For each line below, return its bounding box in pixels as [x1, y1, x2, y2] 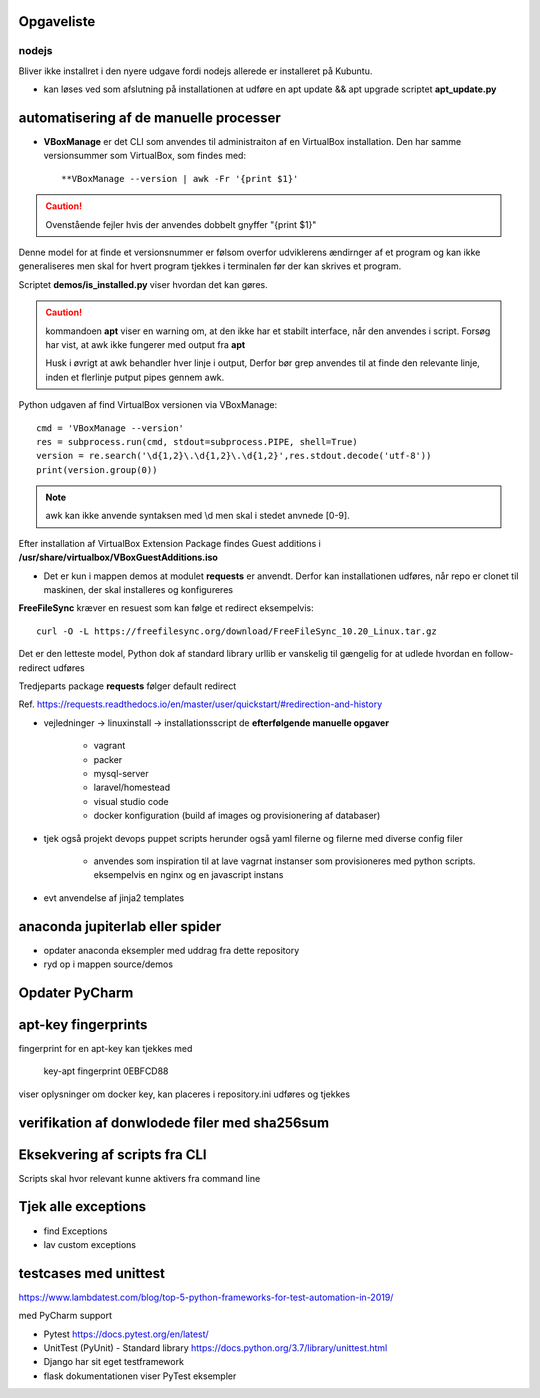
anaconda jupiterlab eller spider [18, 918, 222, 935]
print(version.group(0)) [36, 464, 158, 475]
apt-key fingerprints [18, 1016, 148, 1033]
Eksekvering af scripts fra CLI [18, 1146, 207, 1163]
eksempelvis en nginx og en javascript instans [93, 869, 284, 881]
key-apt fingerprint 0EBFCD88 [43, 1065, 169, 1077]
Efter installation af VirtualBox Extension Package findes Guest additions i [18, 537, 322, 549]
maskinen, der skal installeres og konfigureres [43, 584, 234, 596]
